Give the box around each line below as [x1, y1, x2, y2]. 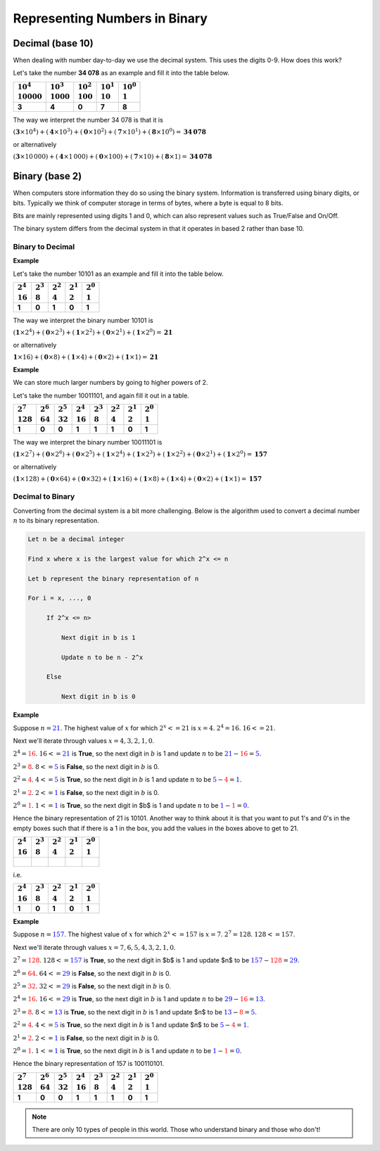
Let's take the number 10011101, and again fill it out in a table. [13, 391, 189, 400]
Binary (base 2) [13, 170, 82, 182]
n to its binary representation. [13, 516, 100, 525]
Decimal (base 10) [13, 37, 94, 49]
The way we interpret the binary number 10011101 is [13, 438, 163, 446]
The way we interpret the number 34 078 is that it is [13, 115, 163, 124]
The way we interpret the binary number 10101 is [13, 316, 154, 324]
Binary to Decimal [13, 242, 75, 252]
